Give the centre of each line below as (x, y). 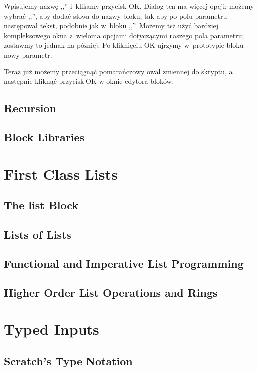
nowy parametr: (28, 54)
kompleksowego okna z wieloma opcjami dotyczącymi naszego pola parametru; (124, 35)
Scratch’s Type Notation (68, 360)
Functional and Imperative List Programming (124, 263)
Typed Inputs (52, 329)
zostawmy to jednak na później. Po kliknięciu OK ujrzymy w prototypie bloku (124, 45)
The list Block (41, 205)
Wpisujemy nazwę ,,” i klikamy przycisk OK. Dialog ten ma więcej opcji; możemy (129, 6)
